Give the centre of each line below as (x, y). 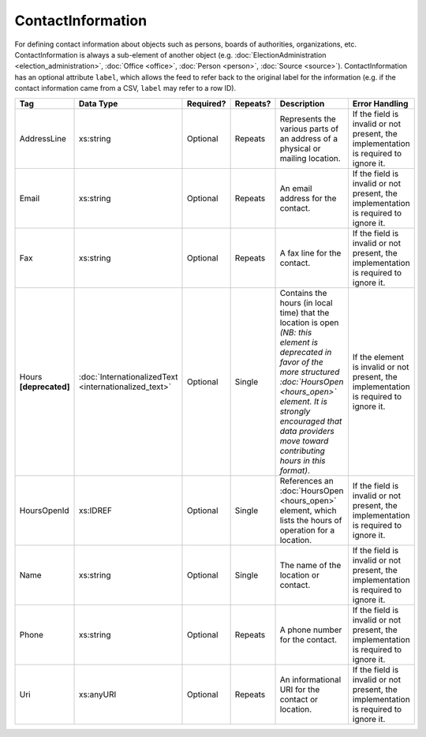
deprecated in (306, 352)
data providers (307, 431)
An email (296, 188)
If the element (378, 357)
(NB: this (296, 332)
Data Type (99, 103)
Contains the (303, 293)
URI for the (300, 689)
